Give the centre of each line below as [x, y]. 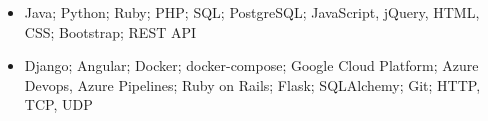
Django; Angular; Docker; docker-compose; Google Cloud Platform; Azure [251, 65]
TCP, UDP [58, 104]
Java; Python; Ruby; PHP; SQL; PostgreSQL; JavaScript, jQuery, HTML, [252, 12]
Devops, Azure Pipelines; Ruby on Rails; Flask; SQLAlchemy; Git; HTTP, [252, 84]
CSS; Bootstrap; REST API [110, 31]
